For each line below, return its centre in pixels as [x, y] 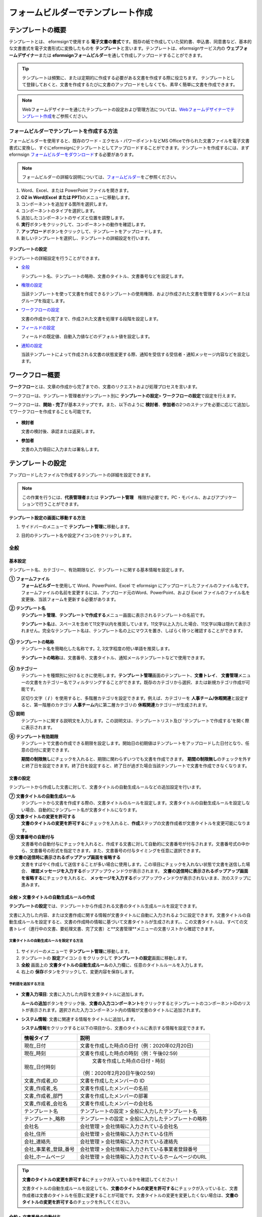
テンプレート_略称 [45, 1119]
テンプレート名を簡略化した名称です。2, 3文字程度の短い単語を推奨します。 [97, 649]
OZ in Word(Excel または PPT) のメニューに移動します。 [77, 197]
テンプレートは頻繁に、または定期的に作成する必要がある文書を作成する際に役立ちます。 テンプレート [124, 77]
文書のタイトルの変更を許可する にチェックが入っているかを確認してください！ [100, 1179]
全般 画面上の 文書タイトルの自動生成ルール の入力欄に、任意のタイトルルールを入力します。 [114, 965]
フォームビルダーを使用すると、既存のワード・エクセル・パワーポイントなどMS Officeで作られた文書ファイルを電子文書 [129, 141]
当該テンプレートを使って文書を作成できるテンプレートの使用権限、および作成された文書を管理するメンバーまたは [136, 294]
